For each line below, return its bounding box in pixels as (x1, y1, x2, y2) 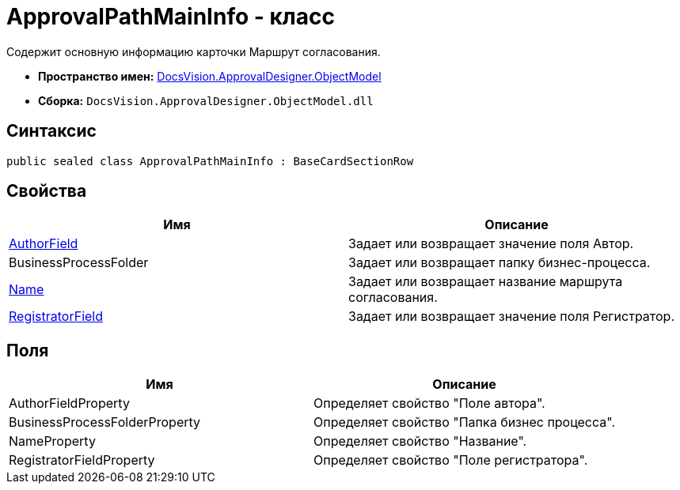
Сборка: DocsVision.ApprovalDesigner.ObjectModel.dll (38, 93, 374, 107)
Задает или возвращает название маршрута (348, 273, 623, 290)
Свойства (6, 181, 87, 202)
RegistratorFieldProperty (9, 452, 155, 469)
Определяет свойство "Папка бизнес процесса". (313, 414, 615, 431)
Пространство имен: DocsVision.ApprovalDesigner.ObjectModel (38, 69, 382, 83)
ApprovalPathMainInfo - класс (6, 3, 335, 30)
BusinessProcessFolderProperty (9, 414, 201, 431)
